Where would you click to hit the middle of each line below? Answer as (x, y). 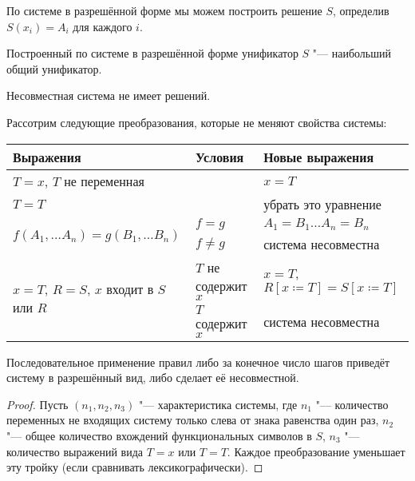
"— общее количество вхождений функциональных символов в (159, 435)
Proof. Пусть (38, 404)
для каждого (103, 26)
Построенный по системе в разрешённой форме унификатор (152, 53)
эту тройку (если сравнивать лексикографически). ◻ (135, 467)
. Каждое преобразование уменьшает (316, 451)
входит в (130, 288)
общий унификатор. (54, 68)
